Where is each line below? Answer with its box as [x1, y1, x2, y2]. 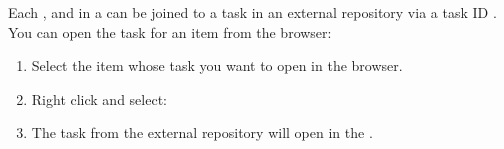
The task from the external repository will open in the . [31, 122, 373, 143]
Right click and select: [31, 88, 167, 109]
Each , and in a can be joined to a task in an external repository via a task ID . [8, 2, 497, 22]
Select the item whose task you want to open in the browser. [31, 55, 403, 76]
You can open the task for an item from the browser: [8, 21, 332, 42]
